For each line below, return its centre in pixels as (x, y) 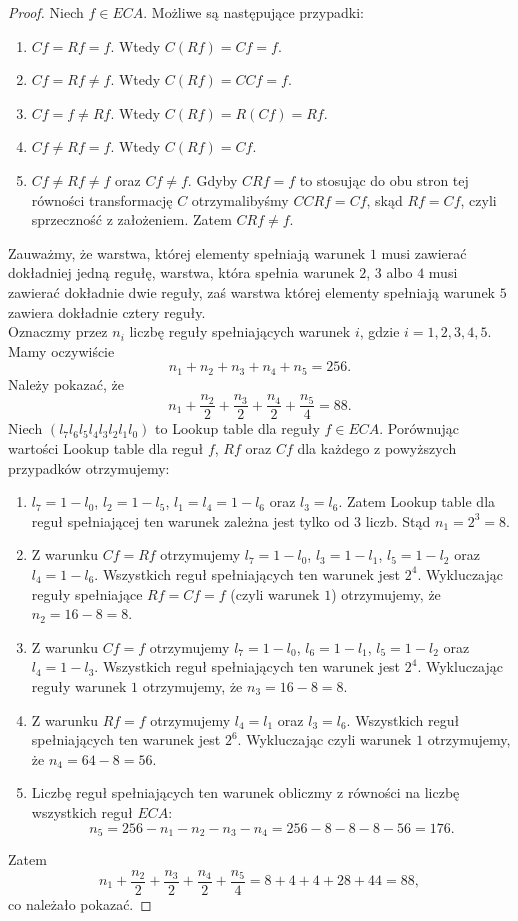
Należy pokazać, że (66, 383)
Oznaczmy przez (58, 331)
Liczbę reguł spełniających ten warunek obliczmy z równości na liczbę (245, 792)
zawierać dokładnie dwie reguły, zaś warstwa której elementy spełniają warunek (252, 291)
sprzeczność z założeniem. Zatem (131, 219)
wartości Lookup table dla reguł (106, 448)
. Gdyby (212, 179)
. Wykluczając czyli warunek (324, 739)
